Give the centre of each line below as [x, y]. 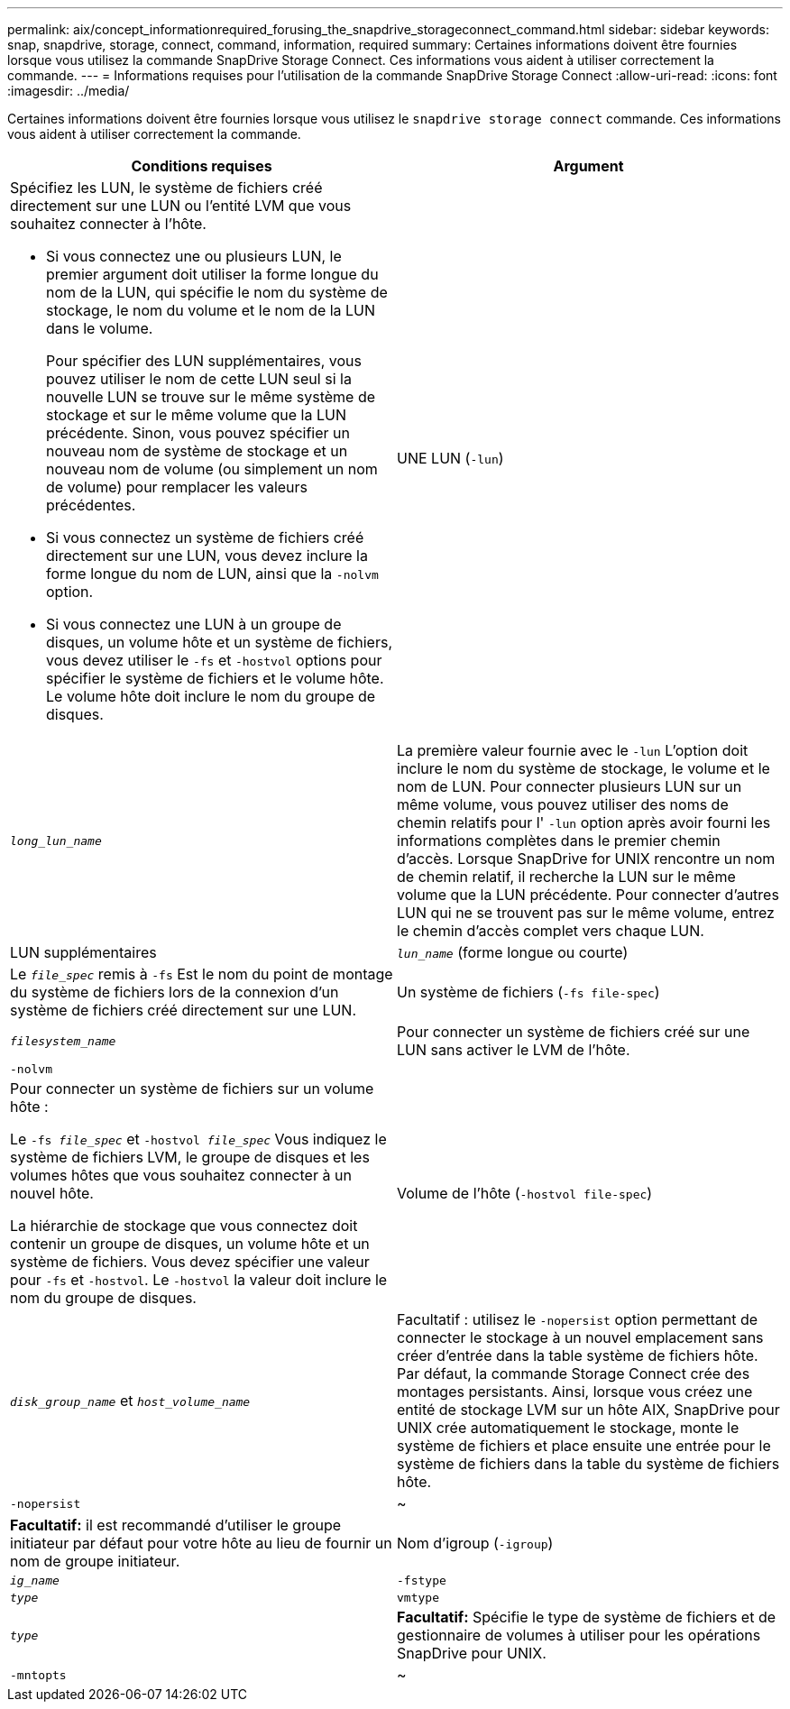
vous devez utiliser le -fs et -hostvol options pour [214, 660]
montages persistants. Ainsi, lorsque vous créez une [575, 1392]
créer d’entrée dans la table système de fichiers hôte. [578, 1355]
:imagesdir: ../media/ [69, 91]
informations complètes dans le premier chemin [559, 841]
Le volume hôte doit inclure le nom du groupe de [211, 696]
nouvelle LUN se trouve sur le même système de [211, 397]
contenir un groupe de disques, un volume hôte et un [190, 1244]
